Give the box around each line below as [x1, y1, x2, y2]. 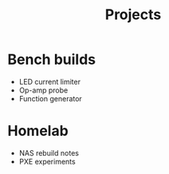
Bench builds [7, 50, 96, 69]
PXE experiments [18, 156, 77, 166]
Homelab [7, 122, 69, 140]
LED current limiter [18, 77, 81, 86]
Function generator [18, 93, 83, 103]
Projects [104, 6, 162, 24]
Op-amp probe [18, 85, 69, 95]
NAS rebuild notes [18, 148, 79, 157]
